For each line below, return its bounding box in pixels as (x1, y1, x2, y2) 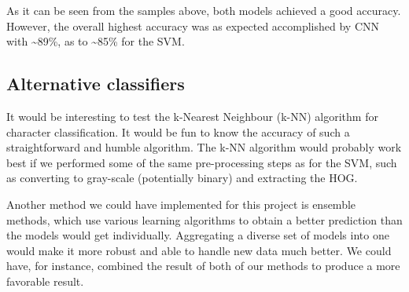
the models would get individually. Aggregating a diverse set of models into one (6, 227, 389, 243)
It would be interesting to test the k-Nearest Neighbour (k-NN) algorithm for (6, 108, 378, 124)
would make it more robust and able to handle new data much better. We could (6, 242, 392, 258)
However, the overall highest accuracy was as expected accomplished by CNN (6, 17, 380, 34)
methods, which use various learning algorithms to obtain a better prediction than (6, 211, 403, 228)
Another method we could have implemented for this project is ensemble (6, 195, 356, 212)
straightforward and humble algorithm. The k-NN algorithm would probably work (6, 139, 402, 155)
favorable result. (6, 272, 84, 289)
